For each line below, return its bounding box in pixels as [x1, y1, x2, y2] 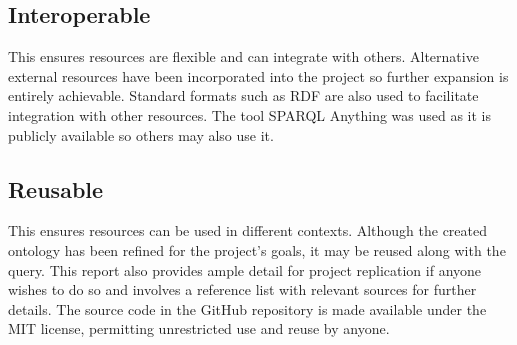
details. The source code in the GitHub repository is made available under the [8, 298, 487, 319]
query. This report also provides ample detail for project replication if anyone [8, 259, 482, 280]
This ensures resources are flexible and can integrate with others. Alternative [8, 46, 479, 67]
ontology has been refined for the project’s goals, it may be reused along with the [8, 239, 506, 260]
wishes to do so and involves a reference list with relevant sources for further [8, 279, 477, 300]
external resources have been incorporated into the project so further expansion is [8, 65, 509, 86]
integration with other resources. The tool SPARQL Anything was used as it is [8, 104, 492, 125]
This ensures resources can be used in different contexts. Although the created [8, 220, 488, 241]
